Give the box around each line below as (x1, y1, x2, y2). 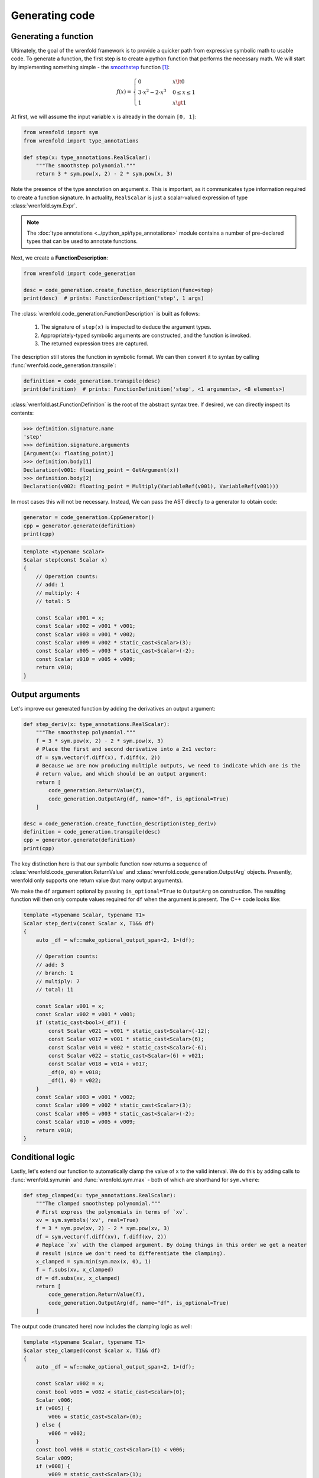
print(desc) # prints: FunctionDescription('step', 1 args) (23, 294, 204, 302)
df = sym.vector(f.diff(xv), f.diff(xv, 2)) (35, 1233, 167, 1240)
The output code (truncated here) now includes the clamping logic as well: (11, 1323, 192, 1330)
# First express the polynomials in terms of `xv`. (35, 1208, 189, 1215)
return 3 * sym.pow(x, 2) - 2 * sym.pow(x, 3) (35, 170, 174, 177)
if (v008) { (35, 1463, 71, 1470)
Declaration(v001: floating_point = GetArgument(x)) (23, 466, 180, 473)
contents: (11, 409, 34, 416)
